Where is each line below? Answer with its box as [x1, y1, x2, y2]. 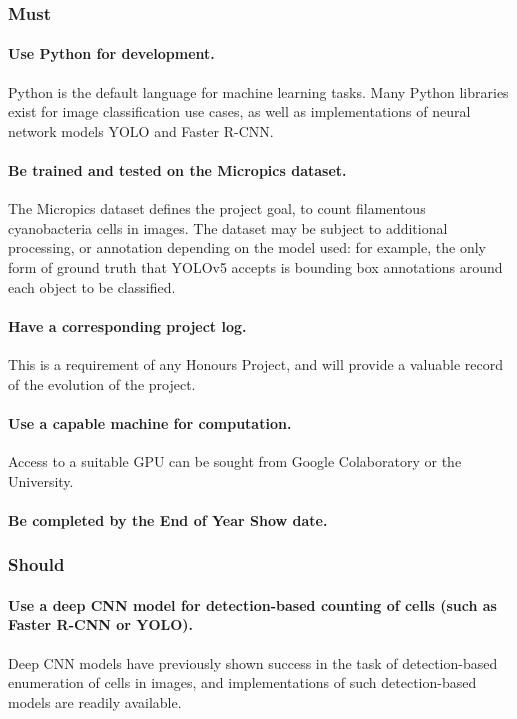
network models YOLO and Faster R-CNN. [8, 120, 274, 141]
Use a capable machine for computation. [8, 412, 292, 433]
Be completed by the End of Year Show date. [8, 509, 328, 530]
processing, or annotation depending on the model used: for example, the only [8, 237, 486, 258]
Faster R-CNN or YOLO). [8, 614, 194, 635]
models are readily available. [8, 691, 182, 712]
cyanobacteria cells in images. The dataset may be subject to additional [8, 217, 448, 238]
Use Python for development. [8, 43, 215, 64]
